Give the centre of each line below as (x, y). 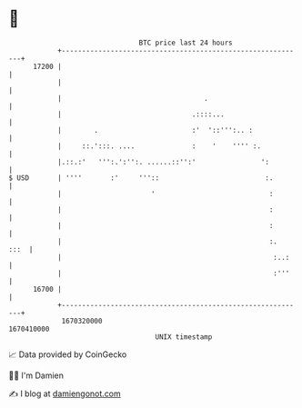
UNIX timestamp (184, 337)
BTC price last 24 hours (186, 43)
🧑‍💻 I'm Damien (36, 375)
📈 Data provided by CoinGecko (68, 354)
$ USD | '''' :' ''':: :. (141, 178)
